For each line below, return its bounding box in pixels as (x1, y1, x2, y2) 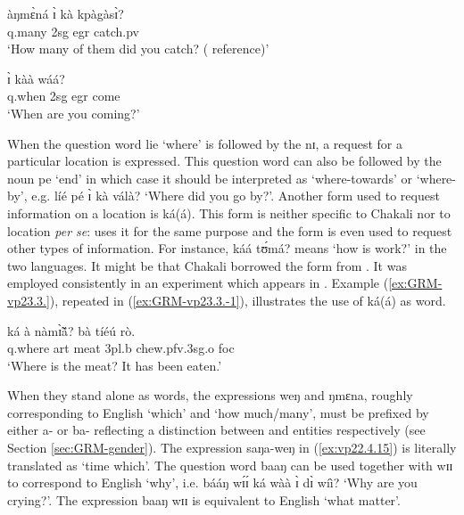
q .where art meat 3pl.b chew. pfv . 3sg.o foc (7, 339, 235, 357)
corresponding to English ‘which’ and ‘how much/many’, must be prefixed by (7, 403, 429, 421)
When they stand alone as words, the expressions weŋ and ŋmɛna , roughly (7, 386, 413, 405)
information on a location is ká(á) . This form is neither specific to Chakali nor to (7, 203, 451, 222)
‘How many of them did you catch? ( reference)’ (7, 39, 269, 58)
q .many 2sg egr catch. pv (7, 21, 139, 40)
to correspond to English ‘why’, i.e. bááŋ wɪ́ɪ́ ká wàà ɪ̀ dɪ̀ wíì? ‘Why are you (7, 473, 418, 492)
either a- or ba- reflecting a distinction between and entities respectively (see (7, 421, 426, 439)
